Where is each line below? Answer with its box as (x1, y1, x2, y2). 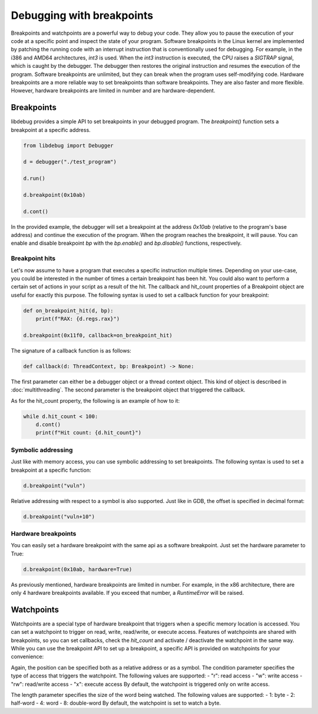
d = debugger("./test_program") (23, 159, 117, 165)
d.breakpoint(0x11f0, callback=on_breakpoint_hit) (23, 332, 173, 338)
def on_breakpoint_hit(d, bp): (23, 307, 114, 314)
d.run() (23, 175, 45, 182)
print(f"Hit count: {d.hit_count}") (35, 429, 141, 436)
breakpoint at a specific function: (11, 466, 91, 473)
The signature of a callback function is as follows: (11, 347, 132, 354)
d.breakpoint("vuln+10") (23, 513, 95, 520)
